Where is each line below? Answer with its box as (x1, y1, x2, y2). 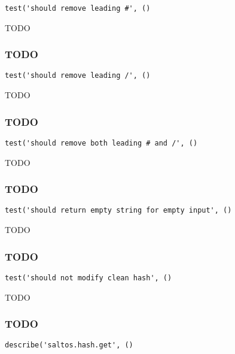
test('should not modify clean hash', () (5, 273, 172, 282)
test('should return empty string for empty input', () (5, 206, 232, 215)
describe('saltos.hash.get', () (5, 341, 133, 350)
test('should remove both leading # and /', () (5, 138, 198, 147)
